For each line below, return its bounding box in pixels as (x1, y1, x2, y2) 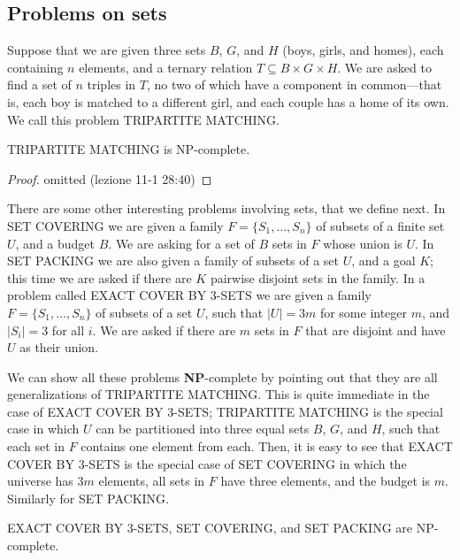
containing (7, 58, 64, 76)
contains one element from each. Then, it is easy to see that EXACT (80, 437, 453, 456)
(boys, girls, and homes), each (282, 41, 444, 59)
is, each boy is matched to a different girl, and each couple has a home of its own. (7, 92, 449, 111)
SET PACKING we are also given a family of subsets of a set (7, 251, 339, 270)
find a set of (7, 75, 72, 94)
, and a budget (15, 234, 96, 252)
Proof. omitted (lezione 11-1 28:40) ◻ (7, 169, 212, 188)
